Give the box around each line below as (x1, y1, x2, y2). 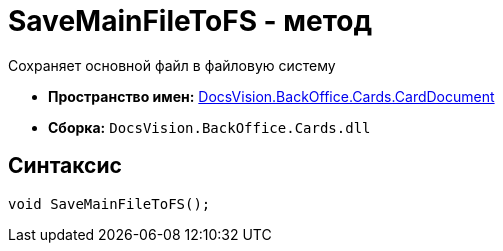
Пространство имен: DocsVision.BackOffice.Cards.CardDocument (48, 87, 495, 105)
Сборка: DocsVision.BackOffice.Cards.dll (48, 118, 371, 136)
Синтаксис (8, 153, 122, 179)
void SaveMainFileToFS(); (8, 195, 211, 212)
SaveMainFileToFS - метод (8, 4, 373, 38)
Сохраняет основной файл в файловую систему (8, 56, 336, 74)
